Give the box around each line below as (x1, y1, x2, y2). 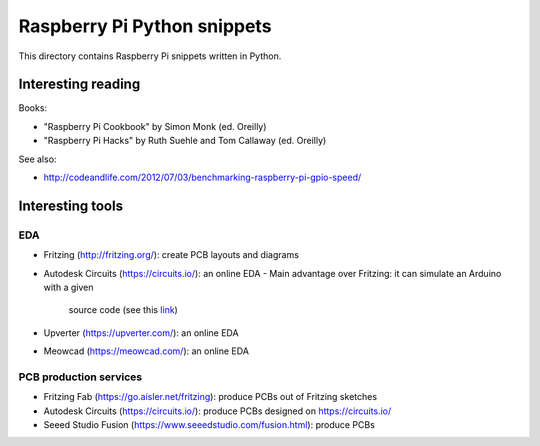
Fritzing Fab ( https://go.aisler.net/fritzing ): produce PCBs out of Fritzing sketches (43, 391, 378, 403)
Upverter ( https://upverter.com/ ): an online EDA (43, 326, 239, 339)
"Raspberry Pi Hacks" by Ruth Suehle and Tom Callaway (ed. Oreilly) (43, 135, 327, 147)
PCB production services (18, 370, 143, 384)
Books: (18, 102, 48, 114)
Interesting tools (18, 197, 124, 214)
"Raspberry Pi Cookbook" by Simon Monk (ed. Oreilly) (43, 120, 267, 132)
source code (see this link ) (68, 304, 179, 316)
